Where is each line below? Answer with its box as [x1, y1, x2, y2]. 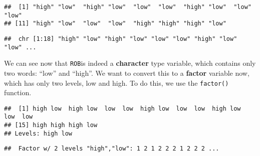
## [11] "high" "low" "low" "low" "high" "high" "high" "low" [4, 20, 226, 27]
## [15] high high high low [4, 122, 98, 129]
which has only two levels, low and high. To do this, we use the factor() [4, 77, 229, 88]
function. [4, 87, 32, 98]
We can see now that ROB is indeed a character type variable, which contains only [4, 58, 256, 68]
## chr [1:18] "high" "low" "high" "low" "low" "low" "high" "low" [4, 35, 237, 42]
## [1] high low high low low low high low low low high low [4, 105, 241, 112]
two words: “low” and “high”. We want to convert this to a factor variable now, [4, 67, 249, 78]
